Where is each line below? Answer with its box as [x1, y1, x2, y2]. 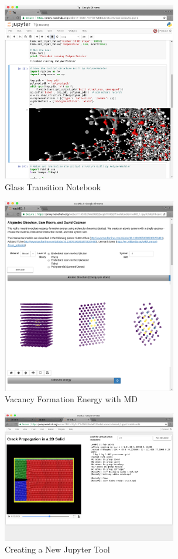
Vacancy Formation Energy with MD [5, 393, 138, 405]
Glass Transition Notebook [5, 180, 101, 193]
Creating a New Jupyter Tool [5, 543, 110, 555]
